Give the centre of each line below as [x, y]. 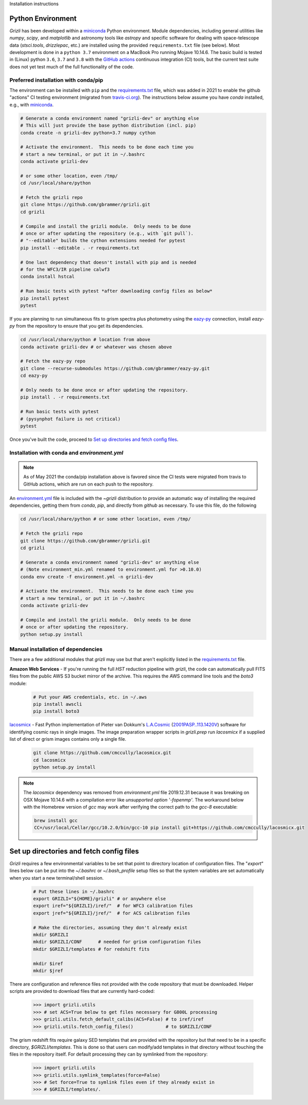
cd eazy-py [34, 376]
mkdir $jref [48, 970]
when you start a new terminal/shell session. [56, 878]
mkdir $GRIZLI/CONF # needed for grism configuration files [117, 942]
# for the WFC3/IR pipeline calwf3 [65, 269]
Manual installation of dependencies [56, 649]
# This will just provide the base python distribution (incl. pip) [108, 126]
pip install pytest [45, 298]
